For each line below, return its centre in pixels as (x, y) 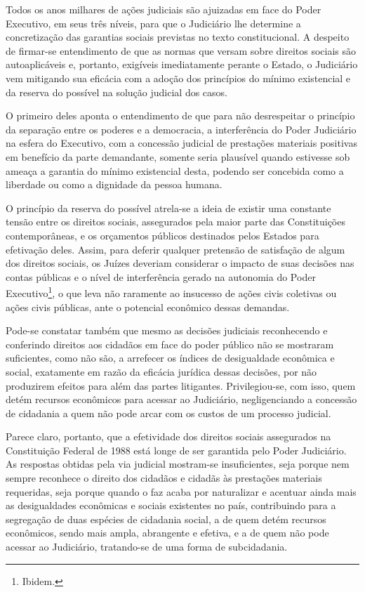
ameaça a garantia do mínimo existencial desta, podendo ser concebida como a (175, 170)
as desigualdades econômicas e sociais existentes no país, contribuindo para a (171, 505)
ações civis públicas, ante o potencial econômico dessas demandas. (148, 307)
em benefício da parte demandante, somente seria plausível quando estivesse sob (178, 156)
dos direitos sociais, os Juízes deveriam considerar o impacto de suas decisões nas (180, 263)
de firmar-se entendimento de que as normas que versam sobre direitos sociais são (181, 50)
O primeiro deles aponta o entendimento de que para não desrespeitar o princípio (180, 116)
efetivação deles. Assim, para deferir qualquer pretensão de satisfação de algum (175, 249)
